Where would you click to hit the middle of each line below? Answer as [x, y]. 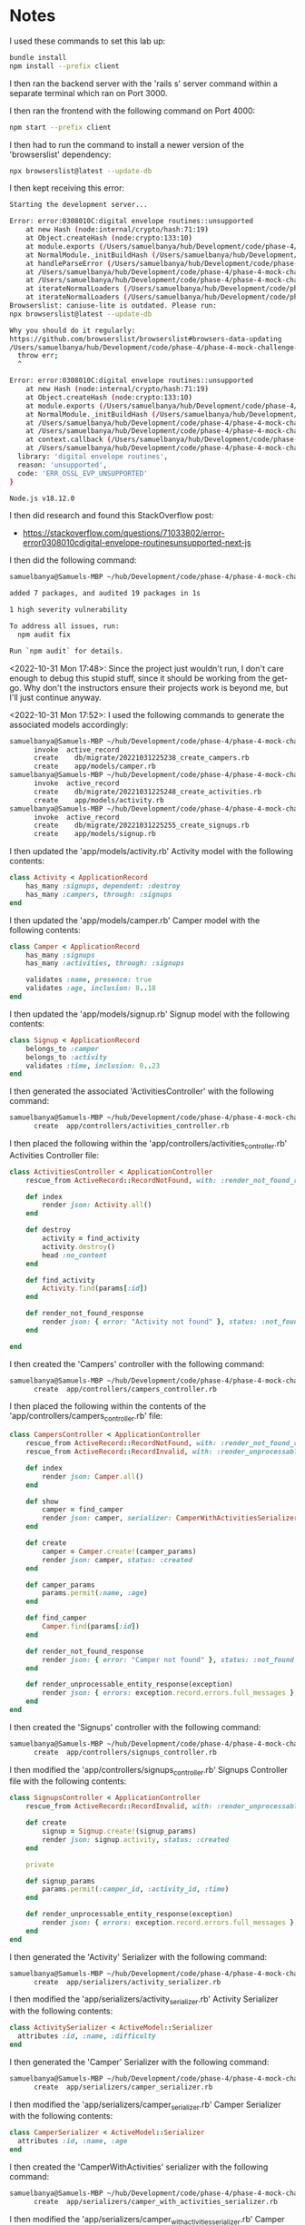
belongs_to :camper [63, 1049]
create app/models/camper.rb [94, 767]
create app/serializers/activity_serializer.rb [127, 1982]
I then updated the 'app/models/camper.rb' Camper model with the [135, 920]
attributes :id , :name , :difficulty [87, 2036]
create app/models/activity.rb [99, 800]
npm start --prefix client [60, 127]
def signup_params [60, 1881]
